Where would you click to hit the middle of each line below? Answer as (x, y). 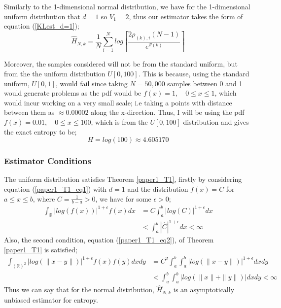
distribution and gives (216, 121)
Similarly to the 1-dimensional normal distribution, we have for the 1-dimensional (127, 6)
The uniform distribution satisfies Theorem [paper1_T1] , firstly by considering (123, 179)
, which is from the (119, 121)
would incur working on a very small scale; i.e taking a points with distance (118, 102)
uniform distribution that (42, 16)
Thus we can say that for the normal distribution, (79, 290)
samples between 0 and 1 (205, 83)
